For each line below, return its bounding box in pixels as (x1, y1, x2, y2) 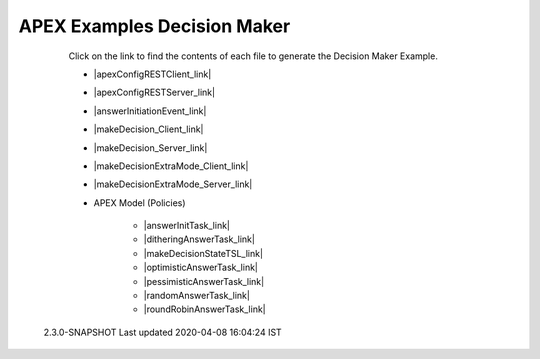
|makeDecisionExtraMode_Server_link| (93, 178, 253, 190)
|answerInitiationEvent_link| (93, 105, 207, 117)
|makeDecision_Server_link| (93, 141, 208, 154)
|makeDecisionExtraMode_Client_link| (93, 160, 249, 172)
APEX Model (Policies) (93, 196, 186, 209)
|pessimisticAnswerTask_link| (143, 275, 265, 287)
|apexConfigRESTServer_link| (93, 86, 215, 99)
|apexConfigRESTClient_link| (93, 68, 212, 80)
